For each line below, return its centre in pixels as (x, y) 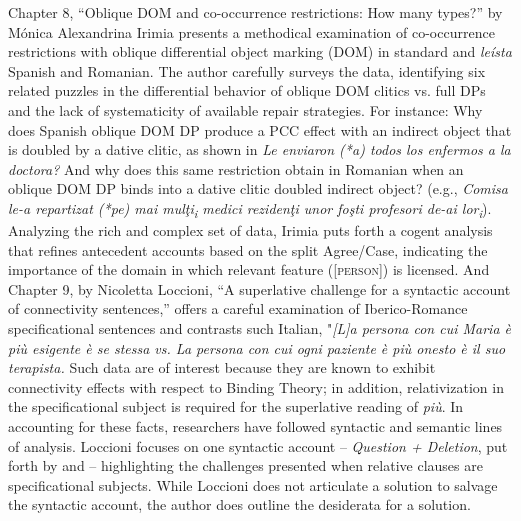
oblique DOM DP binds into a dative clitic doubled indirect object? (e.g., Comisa (258, 188)
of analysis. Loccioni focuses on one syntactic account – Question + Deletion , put (258, 445)
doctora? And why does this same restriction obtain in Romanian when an (236, 168)
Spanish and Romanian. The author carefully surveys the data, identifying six (247, 70)
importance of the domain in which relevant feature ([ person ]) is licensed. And (249, 269)
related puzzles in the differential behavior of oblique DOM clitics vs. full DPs (247, 90)
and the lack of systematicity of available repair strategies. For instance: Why (245, 109)
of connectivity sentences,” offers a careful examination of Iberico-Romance (238, 308)
